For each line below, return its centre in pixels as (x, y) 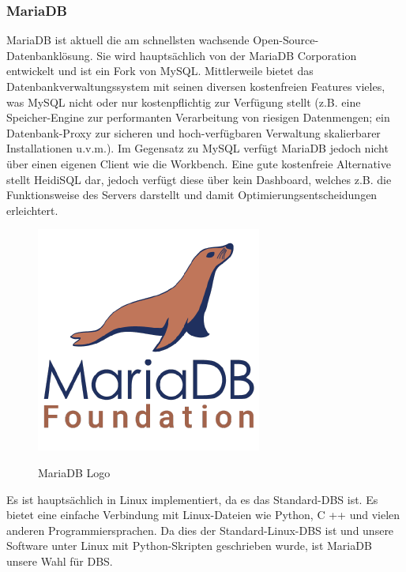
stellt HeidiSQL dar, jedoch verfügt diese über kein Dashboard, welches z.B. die (199, 179)
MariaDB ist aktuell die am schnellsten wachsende (128, 40)
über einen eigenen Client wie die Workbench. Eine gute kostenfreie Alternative (199, 163)
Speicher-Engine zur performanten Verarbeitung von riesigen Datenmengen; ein (198, 117)
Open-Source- (286, 40)
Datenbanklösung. (50, 55)
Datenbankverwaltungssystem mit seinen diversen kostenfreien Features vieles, (196, 86)
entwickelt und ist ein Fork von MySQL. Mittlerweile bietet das (160, 71)
